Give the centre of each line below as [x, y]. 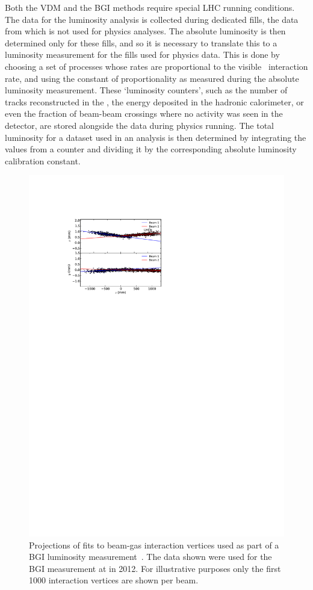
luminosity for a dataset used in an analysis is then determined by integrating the [156, 137]
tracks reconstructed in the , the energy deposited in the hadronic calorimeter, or [154, 101]
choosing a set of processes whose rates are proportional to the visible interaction [156, 66]
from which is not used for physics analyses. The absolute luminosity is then [145, 31]
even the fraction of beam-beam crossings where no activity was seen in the [144, 113]
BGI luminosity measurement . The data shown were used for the [150, 557]
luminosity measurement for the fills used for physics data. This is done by [142, 54]
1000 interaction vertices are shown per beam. [114, 580]
